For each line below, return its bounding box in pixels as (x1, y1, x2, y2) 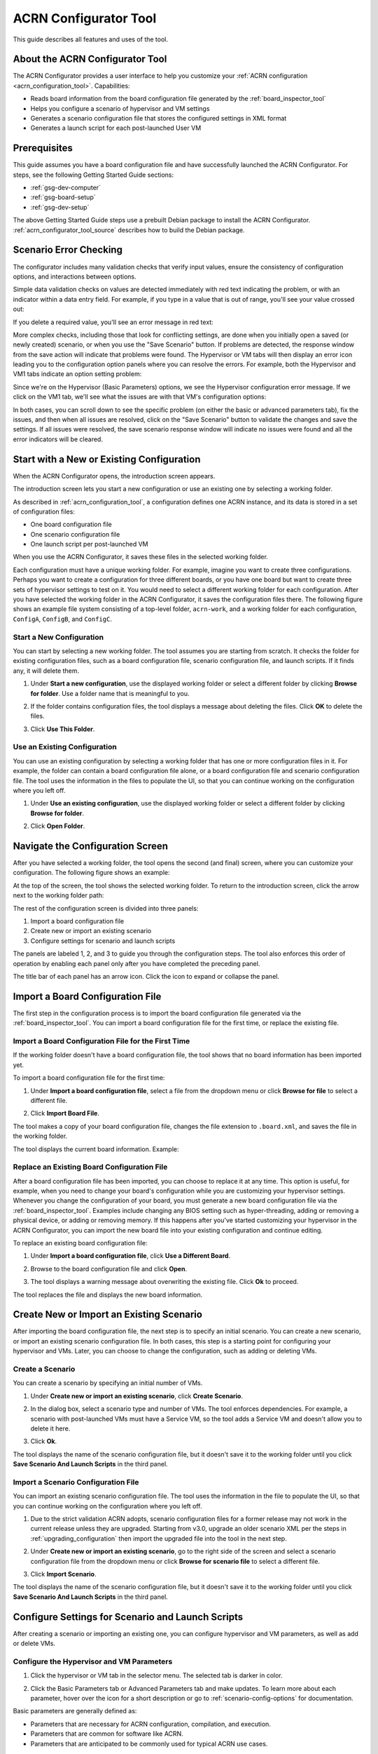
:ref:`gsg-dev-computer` (30, 183, 101, 192)
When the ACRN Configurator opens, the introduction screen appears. (13, 471, 216, 480)
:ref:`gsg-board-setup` (30, 193, 96, 201)
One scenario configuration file (30, 530, 120, 538)
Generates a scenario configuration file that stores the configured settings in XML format (30, 114, 287, 123)
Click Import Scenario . (30, 1570, 97, 1579)
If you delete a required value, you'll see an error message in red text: (13, 318, 213, 326)
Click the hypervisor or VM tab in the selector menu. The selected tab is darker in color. (30, 1671, 283, 1680)
